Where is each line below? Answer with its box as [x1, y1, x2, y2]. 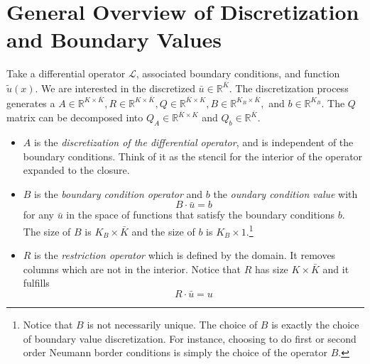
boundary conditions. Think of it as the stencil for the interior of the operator [23, 148, 363, 163]
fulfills [23, 275, 50, 290]
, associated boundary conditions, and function [136, 66, 340, 81]
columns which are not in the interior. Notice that [23, 261, 241, 276]
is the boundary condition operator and [34, 186, 203, 201]
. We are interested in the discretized [35, 80, 195, 95]
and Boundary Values [6, 25, 222, 54]
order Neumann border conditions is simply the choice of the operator [23, 345, 328, 360]
